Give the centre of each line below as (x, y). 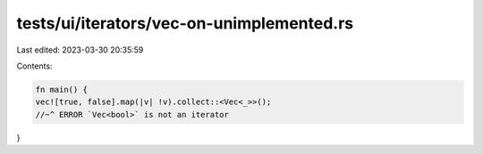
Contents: (34, 66)
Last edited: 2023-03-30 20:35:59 (80, 50)
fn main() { (62, 89)
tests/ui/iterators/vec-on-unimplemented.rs (185, 23)
